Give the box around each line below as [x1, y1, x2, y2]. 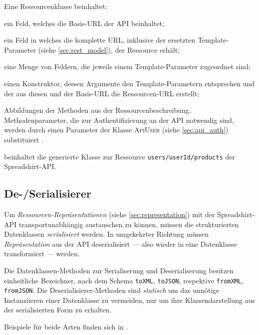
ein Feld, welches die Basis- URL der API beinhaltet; [4, 18, 164, 28]
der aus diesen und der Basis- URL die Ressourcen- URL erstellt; [4, 88, 199, 98]
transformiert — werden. [4, 248, 80, 259]
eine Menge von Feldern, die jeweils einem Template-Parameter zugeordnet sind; [4, 61, 250, 72]
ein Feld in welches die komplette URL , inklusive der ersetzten [4, 35, 195, 45]
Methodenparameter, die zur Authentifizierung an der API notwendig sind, [4, 114, 234, 125]
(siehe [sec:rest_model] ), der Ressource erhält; [38, 44, 180, 55]
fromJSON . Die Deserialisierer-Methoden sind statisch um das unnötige [4, 285, 219, 295]
